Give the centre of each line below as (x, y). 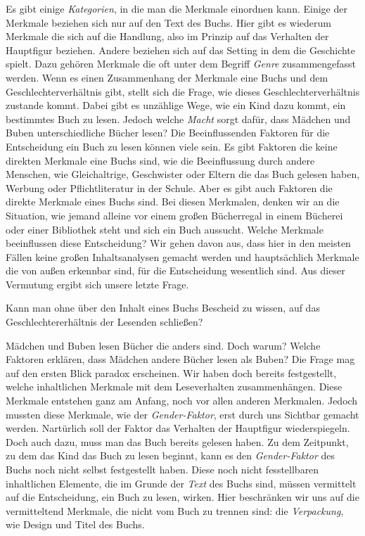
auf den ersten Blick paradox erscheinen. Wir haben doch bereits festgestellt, (171, 372)
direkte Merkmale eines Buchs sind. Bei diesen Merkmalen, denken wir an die (173, 202)
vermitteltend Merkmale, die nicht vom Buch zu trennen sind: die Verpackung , (175, 510)
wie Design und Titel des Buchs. (75, 524)
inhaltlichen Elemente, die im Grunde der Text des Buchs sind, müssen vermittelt (181, 483)
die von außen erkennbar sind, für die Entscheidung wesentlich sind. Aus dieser (175, 270)
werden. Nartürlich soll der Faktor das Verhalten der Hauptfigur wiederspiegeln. (178, 428)
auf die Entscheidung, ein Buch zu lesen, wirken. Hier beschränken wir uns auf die (182, 497)
